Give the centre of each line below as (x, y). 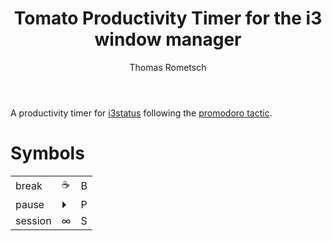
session (33, 220)
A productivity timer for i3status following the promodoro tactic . (141, 113)
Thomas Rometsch (168, 67)
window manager (168, 39)
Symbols (47, 153)
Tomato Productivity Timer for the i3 (168, 18)
